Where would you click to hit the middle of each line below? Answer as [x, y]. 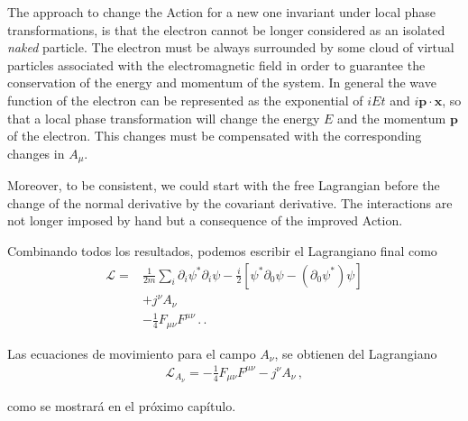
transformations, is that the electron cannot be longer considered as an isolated [226, 29]
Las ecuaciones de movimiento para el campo [132, 353]
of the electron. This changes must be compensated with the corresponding [215, 136]
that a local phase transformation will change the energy [164, 118]
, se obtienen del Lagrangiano [356, 353]
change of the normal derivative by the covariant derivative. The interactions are [230, 202]
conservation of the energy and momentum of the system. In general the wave [222, 82]
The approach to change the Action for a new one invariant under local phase [222, 12]
